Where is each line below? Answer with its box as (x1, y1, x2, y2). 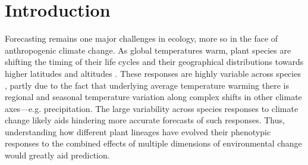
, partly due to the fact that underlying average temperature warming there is (5, 79, 289, 91)
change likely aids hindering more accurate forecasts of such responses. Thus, (5, 114, 285, 126)
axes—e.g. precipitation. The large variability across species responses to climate (5, 102, 298, 114)
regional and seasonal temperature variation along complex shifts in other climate (5, 91, 302, 103)
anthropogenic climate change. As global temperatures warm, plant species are (5, 43, 291, 56)
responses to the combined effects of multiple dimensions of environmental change (5, 137, 302, 150)
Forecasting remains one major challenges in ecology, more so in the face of (5, 32, 278, 45)
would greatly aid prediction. (5, 149, 110, 161)
